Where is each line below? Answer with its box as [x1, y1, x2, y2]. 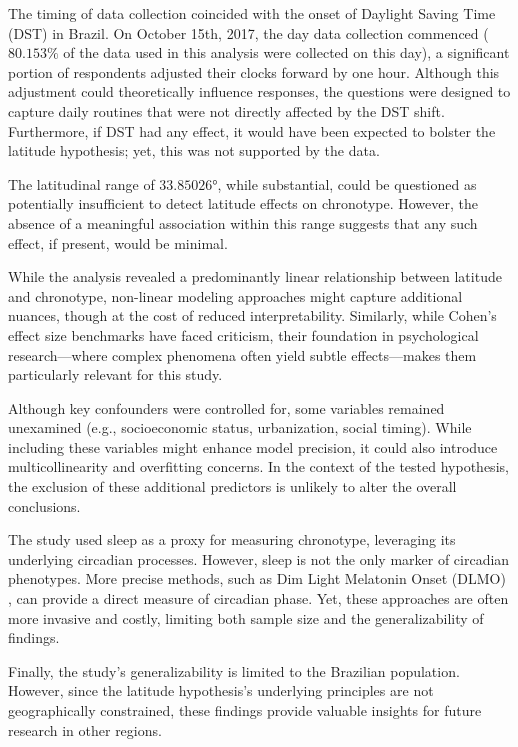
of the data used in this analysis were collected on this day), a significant [63, 42, 510, 63]
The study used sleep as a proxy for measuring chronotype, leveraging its [8, 529, 456, 550]
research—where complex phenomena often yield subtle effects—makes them [8, 344, 477, 365]
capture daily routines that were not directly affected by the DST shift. [8, 100, 445, 121]
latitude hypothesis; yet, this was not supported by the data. [8, 140, 380, 161]
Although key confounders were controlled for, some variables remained [8, 397, 445, 418]
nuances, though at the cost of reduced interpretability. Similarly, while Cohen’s [8, 305, 497, 326]
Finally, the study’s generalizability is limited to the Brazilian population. [8, 660, 460, 681]
